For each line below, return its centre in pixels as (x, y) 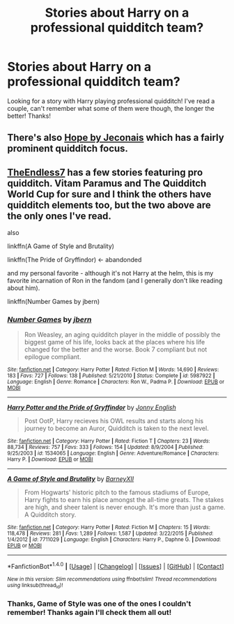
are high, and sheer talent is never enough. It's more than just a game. (125, 508)
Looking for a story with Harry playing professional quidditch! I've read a (111, 101)
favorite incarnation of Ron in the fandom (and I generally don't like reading (115, 281)
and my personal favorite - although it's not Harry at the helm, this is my (110, 273)
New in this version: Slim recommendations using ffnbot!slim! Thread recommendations (112, 579)
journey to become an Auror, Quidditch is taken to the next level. (116, 428)
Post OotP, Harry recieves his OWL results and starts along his (114, 421)
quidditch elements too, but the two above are (109, 205)
